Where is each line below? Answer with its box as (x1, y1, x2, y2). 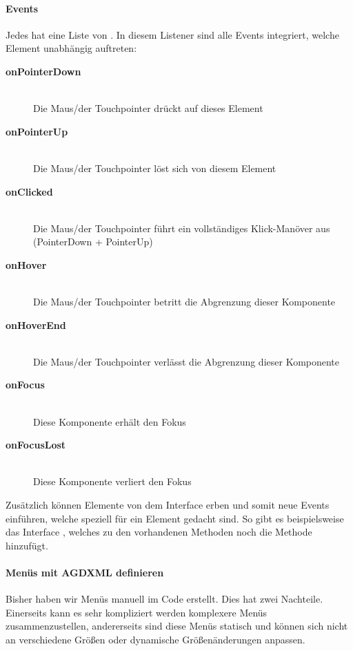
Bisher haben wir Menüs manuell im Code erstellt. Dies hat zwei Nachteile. (6, 592, 323, 606)
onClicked (6, 184, 53, 198)
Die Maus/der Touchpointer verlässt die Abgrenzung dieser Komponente (33, 354, 340, 368)
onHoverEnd (6, 317, 66, 332)
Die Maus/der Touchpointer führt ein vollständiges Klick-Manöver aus (33, 220, 330, 235)
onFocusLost (6, 437, 66, 452)
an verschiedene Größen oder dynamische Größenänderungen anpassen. (6, 632, 305, 646)
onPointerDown (6, 64, 81, 78)
